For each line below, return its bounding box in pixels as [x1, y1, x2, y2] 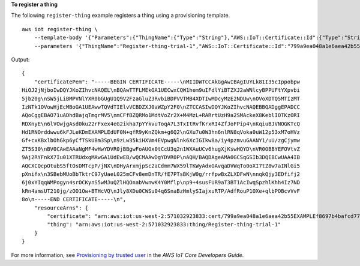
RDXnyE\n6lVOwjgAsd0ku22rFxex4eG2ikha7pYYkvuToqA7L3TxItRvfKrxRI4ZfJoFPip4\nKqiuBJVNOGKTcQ [22, 120, 300, 127]
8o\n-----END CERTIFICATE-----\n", [22, 196, 127, 203]
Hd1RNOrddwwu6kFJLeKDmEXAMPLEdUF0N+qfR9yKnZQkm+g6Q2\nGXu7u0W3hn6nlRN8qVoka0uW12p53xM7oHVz [22, 129, 300, 136]
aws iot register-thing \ [22, 26, 98, 32]
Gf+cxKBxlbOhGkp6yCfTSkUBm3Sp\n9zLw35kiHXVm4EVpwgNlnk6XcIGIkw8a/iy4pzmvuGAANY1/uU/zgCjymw [22, 137, 300, 144]
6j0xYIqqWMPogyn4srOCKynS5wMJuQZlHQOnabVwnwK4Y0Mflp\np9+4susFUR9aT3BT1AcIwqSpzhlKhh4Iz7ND [22, 179, 300, 186]
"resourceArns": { [34, 204, 89, 211]
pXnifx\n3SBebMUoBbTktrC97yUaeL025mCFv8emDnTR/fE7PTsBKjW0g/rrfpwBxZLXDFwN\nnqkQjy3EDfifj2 [22, 171, 300, 178]
